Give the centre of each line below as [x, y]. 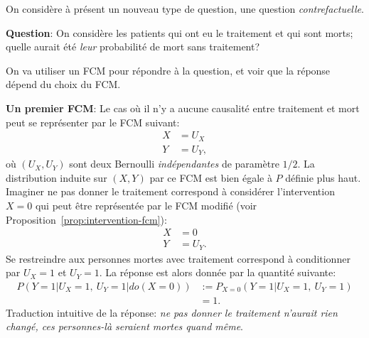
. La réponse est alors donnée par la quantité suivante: [218, 272]
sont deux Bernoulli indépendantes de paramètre [174, 164]
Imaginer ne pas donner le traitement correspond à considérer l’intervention [170, 191]
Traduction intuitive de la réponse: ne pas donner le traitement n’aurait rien [172, 312]
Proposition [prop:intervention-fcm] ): [86, 219]
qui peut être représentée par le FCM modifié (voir [146, 205]
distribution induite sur [57, 177]
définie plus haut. [323, 177]
